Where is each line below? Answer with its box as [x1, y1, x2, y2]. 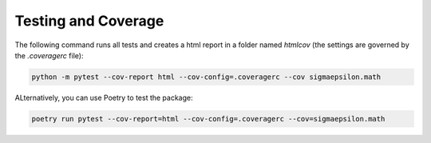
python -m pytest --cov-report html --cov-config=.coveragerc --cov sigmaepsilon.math [31, 72, 382, 81]
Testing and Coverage [14, 12, 164, 30]
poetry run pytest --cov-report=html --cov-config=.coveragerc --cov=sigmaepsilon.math [31, 114, 386, 123]
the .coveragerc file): [14, 50, 84, 60]
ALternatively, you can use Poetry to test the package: [14, 93, 193, 102]
